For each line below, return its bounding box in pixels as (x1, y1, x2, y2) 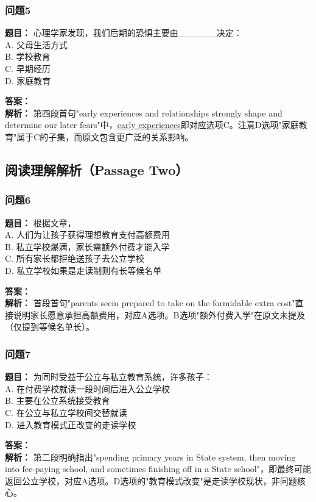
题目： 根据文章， (5, 216, 76, 229)
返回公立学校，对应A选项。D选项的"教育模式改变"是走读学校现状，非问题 (5, 474, 297, 487)
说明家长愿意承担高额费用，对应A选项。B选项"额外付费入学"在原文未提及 (13, 308, 305, 321)
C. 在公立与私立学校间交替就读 (5, 406, 127, 418)
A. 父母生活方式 (5, 38, 68, 51)
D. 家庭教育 (5, 74, 51, 87)
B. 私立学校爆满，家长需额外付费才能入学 (5, 240, 170, 253)
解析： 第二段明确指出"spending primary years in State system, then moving (5, 450, 296, 463)
